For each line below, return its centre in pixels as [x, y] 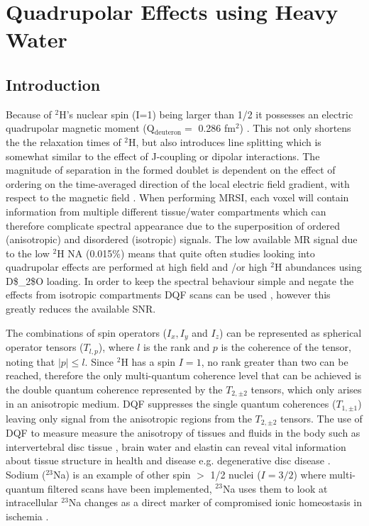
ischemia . [27, 516]
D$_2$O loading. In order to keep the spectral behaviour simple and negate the [180, 280]
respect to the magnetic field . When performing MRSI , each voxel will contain [177, 197]
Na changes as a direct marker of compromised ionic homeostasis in [215, 502]
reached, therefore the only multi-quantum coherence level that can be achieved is [184, 375]
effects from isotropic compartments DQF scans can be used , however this [168, 295]
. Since [99, 361]
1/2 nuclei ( [236, 474]
